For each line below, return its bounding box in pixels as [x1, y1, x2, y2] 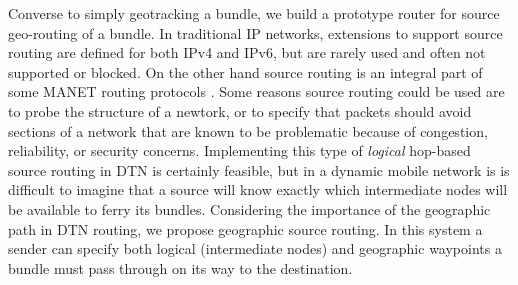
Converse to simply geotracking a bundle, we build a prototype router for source [8, 3, 500, 23]
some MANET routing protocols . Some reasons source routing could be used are [8, 81, 505, 102]
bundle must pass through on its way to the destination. [8, 257, 353, 278]
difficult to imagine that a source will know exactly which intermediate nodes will [8, 179, 508, 200]
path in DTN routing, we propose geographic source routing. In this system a [8, 218, 483, 239]
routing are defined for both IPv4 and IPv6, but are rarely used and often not [8, 42, 486, 63]
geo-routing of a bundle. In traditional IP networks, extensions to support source [8, 22, 503, 43]
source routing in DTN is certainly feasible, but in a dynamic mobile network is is [8, 159, 510, 180]
